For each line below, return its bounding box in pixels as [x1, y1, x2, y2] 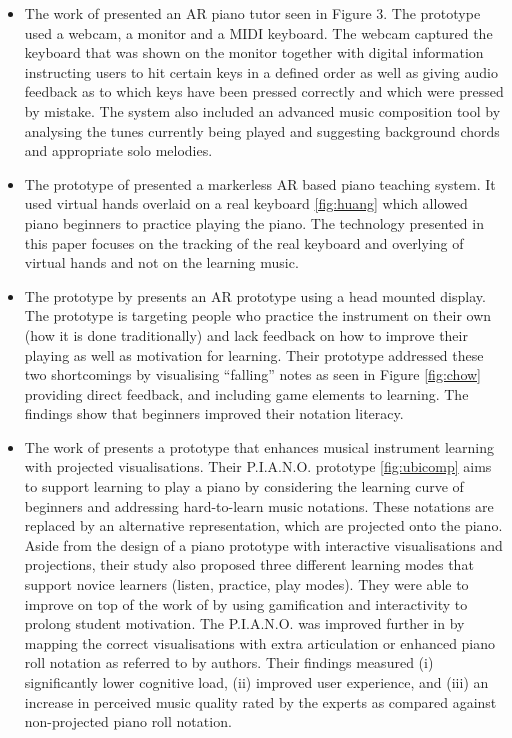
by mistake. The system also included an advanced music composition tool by [24, 100, 501, 121]
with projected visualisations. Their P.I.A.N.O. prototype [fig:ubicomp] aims [24, 456, 492, 477]
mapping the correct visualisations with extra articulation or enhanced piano [24, 632, 496, 653]
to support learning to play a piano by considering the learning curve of [24, 476, 464, 497]
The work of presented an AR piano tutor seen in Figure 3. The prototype [24, 3, 481, 23]
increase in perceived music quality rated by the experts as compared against [24, 691, 497, 712]
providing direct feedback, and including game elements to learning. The [24, 383, 469, 404]
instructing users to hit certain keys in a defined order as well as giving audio [24, 61, 498, 82]
